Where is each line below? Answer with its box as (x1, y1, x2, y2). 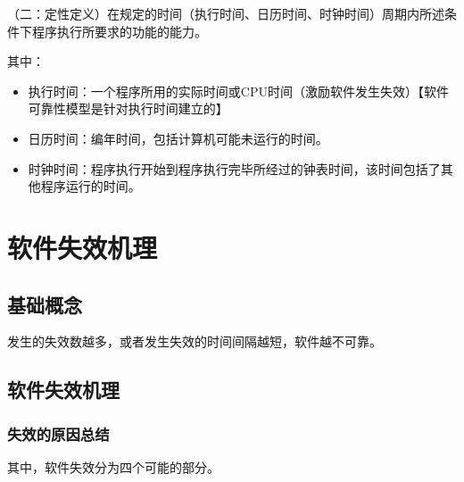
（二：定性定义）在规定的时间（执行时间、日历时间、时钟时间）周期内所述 (7, 4, 444, 22)
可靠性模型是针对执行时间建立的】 (28, 99, 228, 118)
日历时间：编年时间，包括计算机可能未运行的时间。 (28, 129, 328, 147)
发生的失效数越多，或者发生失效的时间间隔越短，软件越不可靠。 (7, 332, 382, 351)
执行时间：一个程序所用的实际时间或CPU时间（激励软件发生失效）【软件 (28, 81, 449, 100)
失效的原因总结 (7, 422, 110, 445)
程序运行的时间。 (40, 177, 141, 195)
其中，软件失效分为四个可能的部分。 (7, 457, 220, 476)
